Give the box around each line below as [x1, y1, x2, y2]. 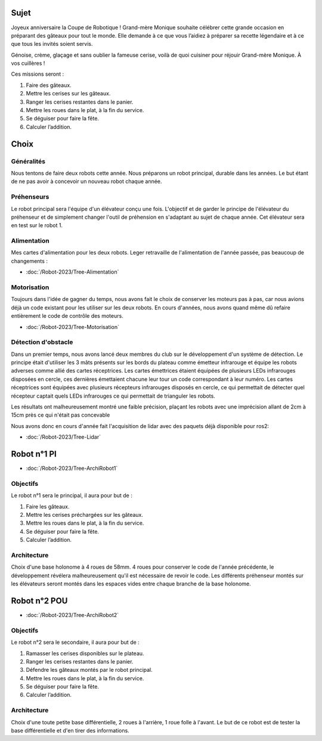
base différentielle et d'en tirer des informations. [11, 727, 129, 734]
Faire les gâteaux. [26, 503, 70, 510]
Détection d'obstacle [11, 338, 73, 346]
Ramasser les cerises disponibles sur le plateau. [26, 650, 144, 657]
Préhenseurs [11, 193, 49, 201]
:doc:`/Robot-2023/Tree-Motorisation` [26, 323, 119, 330]
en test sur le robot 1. [11, 222, 63, 229]
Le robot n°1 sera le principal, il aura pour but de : [11, 492, 132, 499]
